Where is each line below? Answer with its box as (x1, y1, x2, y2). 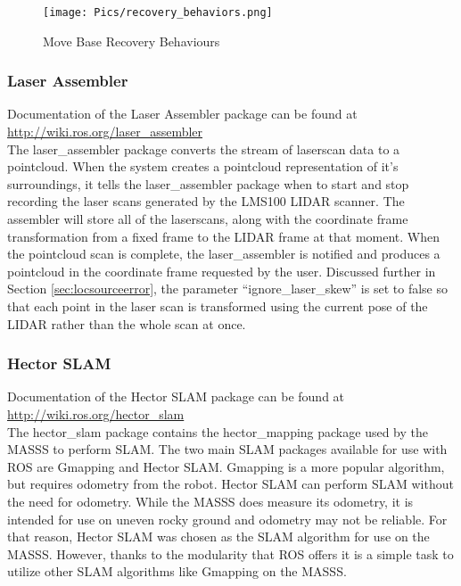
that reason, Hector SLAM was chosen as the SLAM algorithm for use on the (7, 527, 430, 546)
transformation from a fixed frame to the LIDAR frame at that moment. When (7, 227, 440, 245)
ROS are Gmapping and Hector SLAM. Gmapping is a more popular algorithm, (7, 457, 445, 475)
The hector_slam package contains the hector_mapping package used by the (7, 422, 428, 441)
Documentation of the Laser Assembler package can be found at (7, 104, 358, 123)
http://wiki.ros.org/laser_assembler (7, 122, 203, 141)
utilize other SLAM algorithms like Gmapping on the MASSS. (7, 562, 347, 581)
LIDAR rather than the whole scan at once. (7, 314, 246, 333)
